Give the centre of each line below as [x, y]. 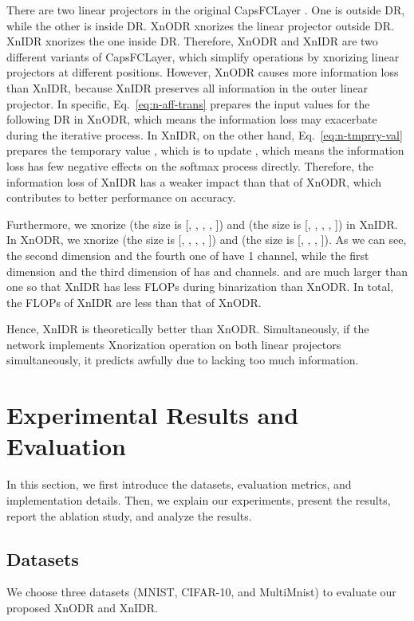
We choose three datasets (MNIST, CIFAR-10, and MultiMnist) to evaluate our [201, 592]
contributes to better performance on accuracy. [121, 197]
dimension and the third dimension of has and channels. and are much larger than [207, 271]
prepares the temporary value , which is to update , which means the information [205, 150]
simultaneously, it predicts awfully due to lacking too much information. [183, 360]
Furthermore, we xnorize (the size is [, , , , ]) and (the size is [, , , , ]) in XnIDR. [202, 224]
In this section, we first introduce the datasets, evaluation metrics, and [179, 484]
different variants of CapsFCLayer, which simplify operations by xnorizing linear [203, 56]
